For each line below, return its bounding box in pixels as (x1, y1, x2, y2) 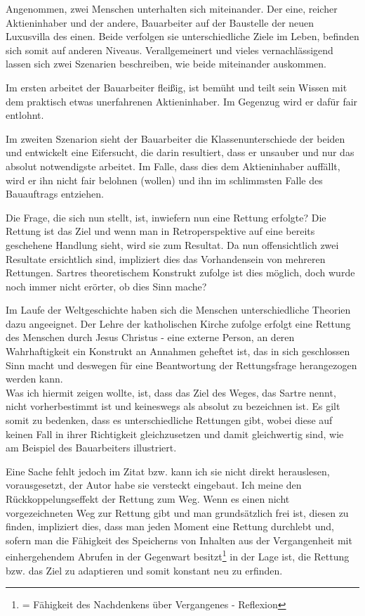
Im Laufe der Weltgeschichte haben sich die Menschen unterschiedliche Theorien (6, 302, 351, 317)
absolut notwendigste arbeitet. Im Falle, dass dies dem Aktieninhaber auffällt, (6, 158, 340, 173)
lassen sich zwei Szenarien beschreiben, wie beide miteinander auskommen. (6, 56, 327, 71)
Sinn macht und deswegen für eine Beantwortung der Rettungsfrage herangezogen (6, 357, 357, 372)
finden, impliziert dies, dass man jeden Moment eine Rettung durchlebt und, (6, 519, 334, 534)
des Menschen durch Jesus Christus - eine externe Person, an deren (6, 330, 295, 345)
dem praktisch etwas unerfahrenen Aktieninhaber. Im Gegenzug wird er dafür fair (6, 94, 358, 108)
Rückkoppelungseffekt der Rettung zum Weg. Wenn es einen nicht (6, 492, 290, 506)
